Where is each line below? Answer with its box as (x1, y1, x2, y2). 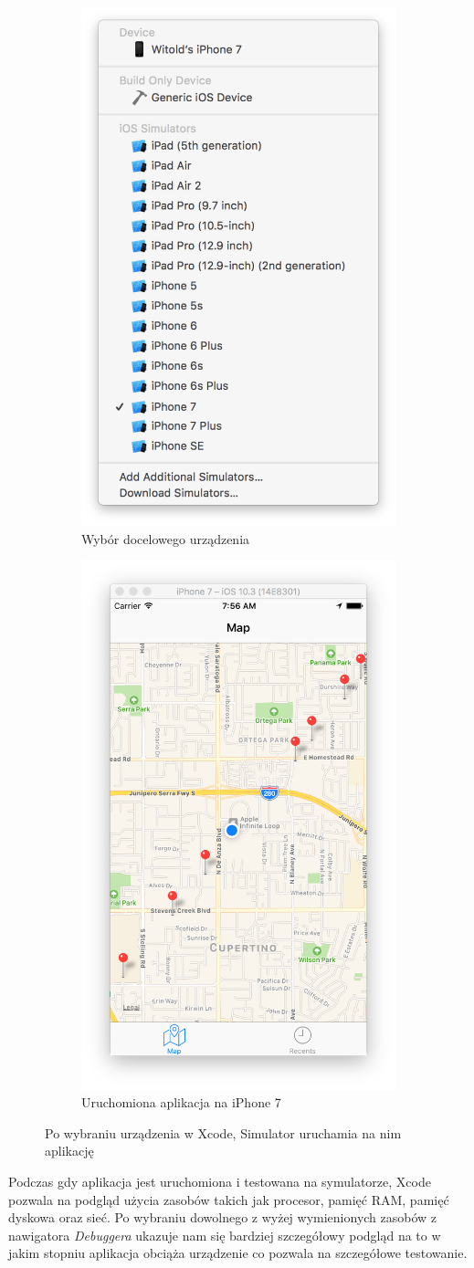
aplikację (45, 1141, 94, 1160)
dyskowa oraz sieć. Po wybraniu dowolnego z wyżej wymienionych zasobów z (8, 1208, 437, 1227)
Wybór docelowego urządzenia (81, 529, 250, 548)
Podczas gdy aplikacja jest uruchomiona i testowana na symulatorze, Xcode (8, 1172, 431, 1191)
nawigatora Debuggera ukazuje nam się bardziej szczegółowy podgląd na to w (8, 1225, 441, 1244)
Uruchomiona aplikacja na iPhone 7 (81, 1093, 281, 1112)
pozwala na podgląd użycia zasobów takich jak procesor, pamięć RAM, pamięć (8, 1189, 449, 1209)
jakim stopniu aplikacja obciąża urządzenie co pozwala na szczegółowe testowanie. (8, 1243, 468, 1263)
